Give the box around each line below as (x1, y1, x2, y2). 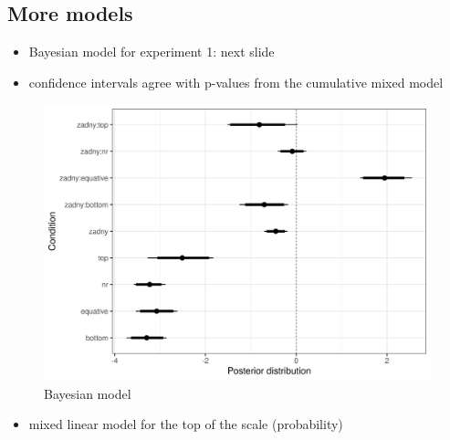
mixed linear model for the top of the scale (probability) (28, 414, 343, 434)
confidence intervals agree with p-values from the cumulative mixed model (28, 72, 444, 91)
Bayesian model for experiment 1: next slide (28, 42, 275, 61)
